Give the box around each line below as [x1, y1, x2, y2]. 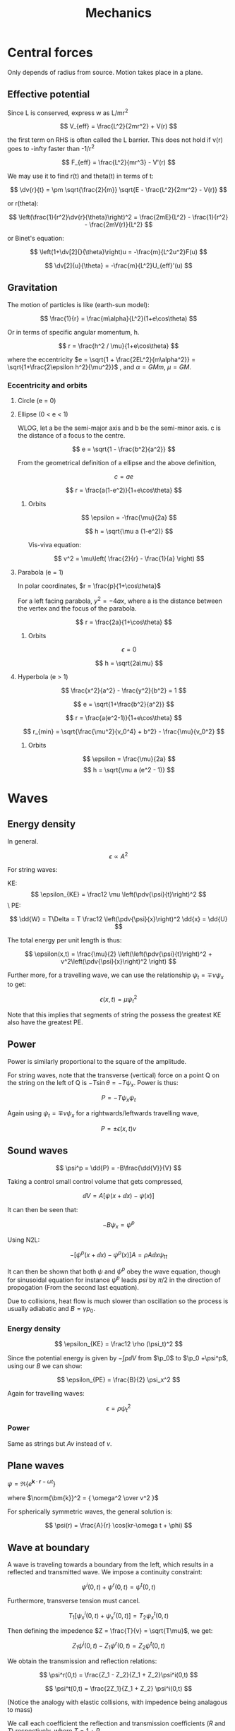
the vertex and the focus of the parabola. [17, 604, 137, 612]
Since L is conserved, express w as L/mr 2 [7, 107, 128, 117]
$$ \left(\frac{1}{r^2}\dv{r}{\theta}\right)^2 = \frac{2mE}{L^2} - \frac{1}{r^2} [8, 213, 229, 222]
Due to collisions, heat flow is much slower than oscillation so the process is [7, 1297, 229, 1305]
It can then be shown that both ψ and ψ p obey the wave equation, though [7, 1266, 221, 1276]
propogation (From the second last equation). [7, 1283, 140, 1291]
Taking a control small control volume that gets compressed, [7, 1177, 183, 1185]
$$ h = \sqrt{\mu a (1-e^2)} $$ [85, 527, 174, 536]
